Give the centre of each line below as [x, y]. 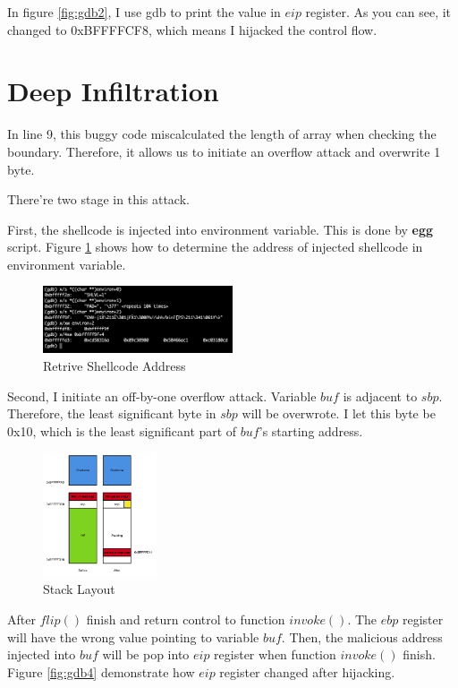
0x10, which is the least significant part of [122, 430]
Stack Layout [79, 589]
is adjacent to [380, 396]
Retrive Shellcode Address [114, 365]
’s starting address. [311, 430]
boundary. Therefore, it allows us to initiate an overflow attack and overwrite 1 [224, 151]
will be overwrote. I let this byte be [339, 413]
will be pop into [146, 654]
